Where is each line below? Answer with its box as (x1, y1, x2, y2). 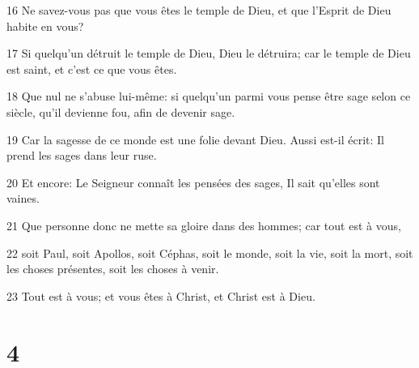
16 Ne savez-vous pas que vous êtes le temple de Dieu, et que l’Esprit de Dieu (6, 2, 391, 18)
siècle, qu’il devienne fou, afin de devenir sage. (6, 103, 235, 120)
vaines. (6, 190, 40, 207)
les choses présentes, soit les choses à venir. (6, 260, 219, 277)
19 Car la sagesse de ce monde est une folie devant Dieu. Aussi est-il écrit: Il (6, 131, 384, 148)
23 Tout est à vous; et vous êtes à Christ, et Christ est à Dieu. (6, 287, 315, 304)
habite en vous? (6, 17, 84, 34)
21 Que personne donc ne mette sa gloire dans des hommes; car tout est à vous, (6, 216, 401, 233)
